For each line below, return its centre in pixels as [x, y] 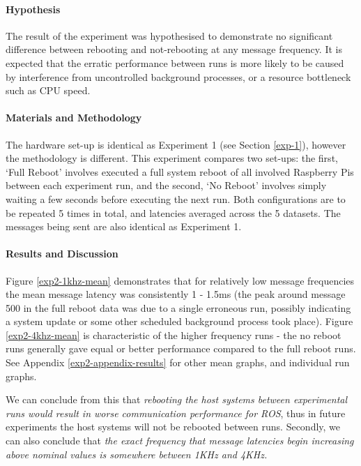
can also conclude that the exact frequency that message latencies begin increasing [180, 441]
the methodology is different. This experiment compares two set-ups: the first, [172, 158]
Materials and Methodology [74, 118]
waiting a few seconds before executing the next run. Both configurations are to [176, 198]
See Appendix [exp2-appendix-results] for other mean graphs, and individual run [178, 362]
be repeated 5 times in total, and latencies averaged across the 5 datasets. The [173, 212]
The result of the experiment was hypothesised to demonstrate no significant [169, 35]
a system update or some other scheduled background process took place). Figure [179, 321]
